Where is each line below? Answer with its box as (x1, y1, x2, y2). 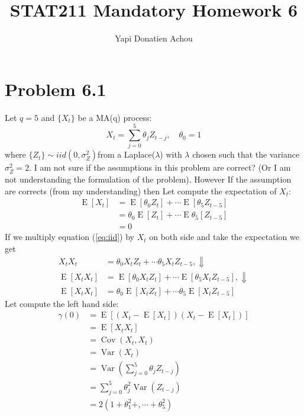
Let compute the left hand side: (5, 297, 119, 309)
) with (160, 148, 182, 161)
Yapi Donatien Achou (115, 32, 193, 44)
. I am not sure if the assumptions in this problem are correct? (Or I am (29, 161, 291, 174)
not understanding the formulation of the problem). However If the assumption (5, 172, 292, 185)
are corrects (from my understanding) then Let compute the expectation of (5, 184, 277, 197)
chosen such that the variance (192, 148, 300, 161)
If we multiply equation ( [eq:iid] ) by (5, 231, 134, 243)
